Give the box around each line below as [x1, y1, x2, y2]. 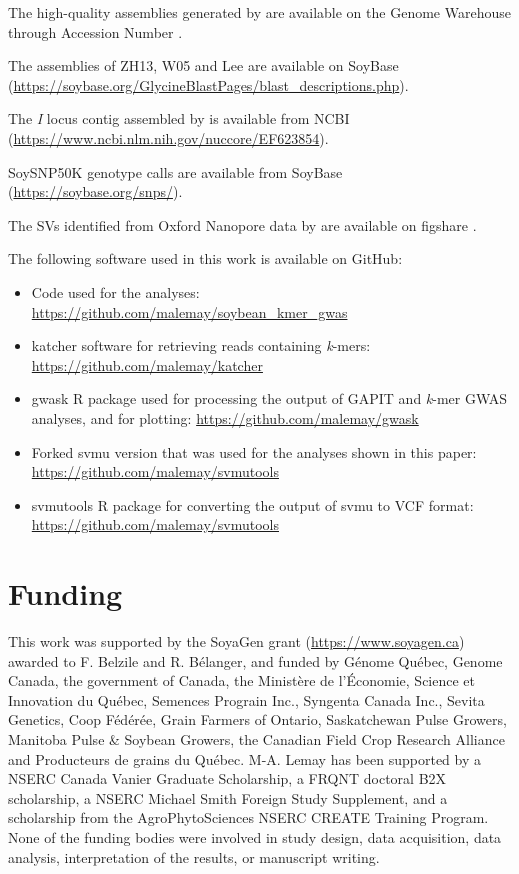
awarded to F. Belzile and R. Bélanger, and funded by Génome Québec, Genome [8, 650, 503, 671]
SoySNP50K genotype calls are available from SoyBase [8, 161, 343, 182]
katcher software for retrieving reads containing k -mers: [31, 335, 371, 356]
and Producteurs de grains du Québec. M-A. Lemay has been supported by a [8, 748, 481, 769]
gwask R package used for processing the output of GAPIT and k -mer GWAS [31, 388, 508, 409]
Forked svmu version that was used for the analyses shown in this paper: [31, 441, 477, 462]
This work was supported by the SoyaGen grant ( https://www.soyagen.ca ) [8, 631, 465, 651]
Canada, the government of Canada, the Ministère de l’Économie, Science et [8, 670, 475, 691]
